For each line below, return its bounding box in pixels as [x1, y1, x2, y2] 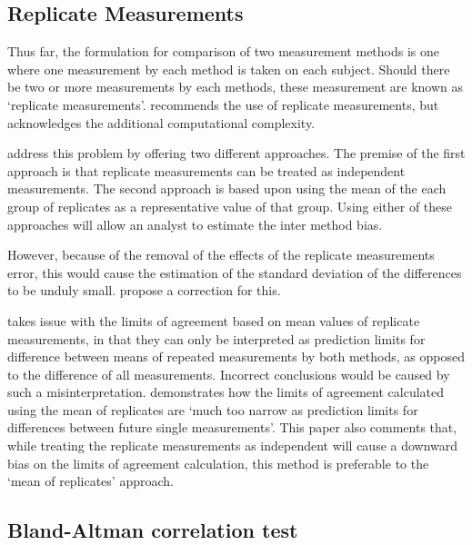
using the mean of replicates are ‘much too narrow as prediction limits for [7, 400, 418, 419]
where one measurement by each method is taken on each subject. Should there [7, 59, 450, 78]
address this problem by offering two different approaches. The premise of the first [7, 144, 466, 163]
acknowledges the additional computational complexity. [7, 113, 316, 132]
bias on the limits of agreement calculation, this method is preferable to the [7, 453, 429, 472]
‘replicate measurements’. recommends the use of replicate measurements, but [7, 94, 439, 114]
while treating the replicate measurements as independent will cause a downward [7, 436, 458, 455]
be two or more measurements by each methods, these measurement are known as [7, 77, 464, 96]
